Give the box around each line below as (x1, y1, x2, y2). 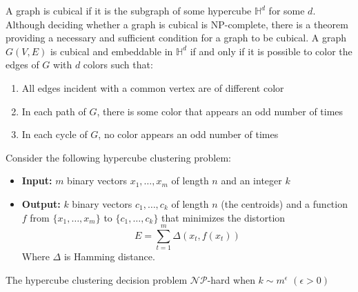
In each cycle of (21, 127, 88, 142)
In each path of (21, 104, 86, 118)
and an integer (221, 173, 282, 188)
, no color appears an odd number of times (98, 127, 279, 142)
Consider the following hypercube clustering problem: (6, 150, 232, 164)
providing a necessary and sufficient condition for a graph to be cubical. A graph (6, 30, 346, 45)
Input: (21, 173, 52, 188)
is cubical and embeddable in (50, 43, 173, 58)
